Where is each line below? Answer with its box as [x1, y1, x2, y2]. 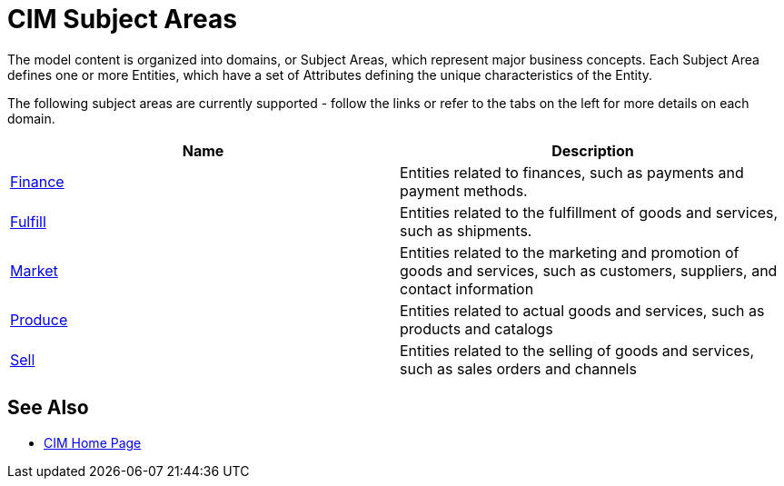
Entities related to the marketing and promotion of [400, 243, 739, 262]
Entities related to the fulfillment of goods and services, [400, 203, 779, 222]
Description [551, 141, 634, 160]
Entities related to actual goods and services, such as [400, 301, 765, 320]
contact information [400, 279, 534, 298]
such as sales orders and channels [400, 359, 637, 378]
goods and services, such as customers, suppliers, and [400, 261, 778, 280]
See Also [7, 396, 89, 420]
